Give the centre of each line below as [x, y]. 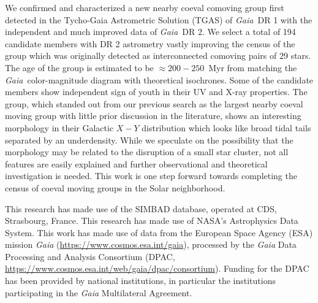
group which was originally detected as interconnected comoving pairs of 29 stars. [158, 56]
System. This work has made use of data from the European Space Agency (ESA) [159, 232]
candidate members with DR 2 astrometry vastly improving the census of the [150, 43]
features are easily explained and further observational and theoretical [136, 163]
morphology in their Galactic [59, 127]
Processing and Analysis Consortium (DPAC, [90, 256]
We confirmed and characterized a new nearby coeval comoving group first [145, 7]
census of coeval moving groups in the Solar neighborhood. [115, 187]
